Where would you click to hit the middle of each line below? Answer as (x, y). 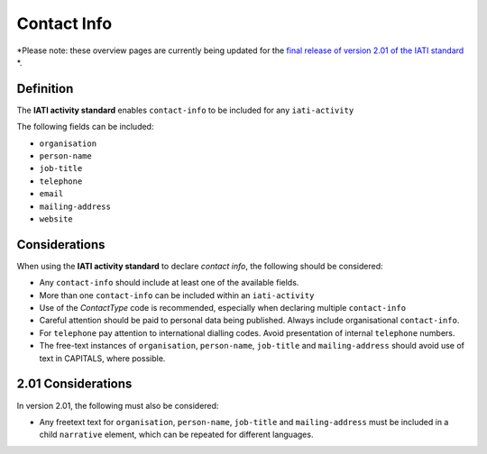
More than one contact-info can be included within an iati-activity (177, 295)
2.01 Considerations (74, 384)
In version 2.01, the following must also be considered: (118, 405)
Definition (45, 89)
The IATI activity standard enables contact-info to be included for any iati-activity (185, 110)
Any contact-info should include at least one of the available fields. (169, 283)
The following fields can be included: (85, 127)
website (56, 219)
